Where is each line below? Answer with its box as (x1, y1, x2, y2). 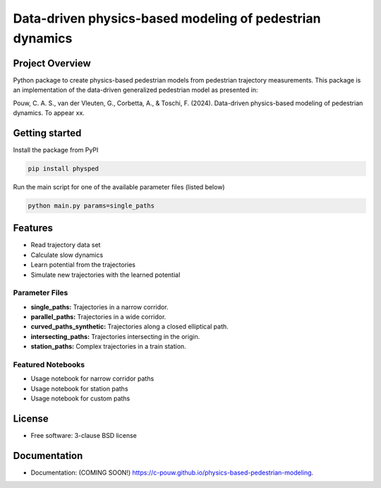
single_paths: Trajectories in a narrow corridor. (30, 302, 169, 311)
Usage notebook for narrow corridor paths (30, 374, 155, 383)
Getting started (13, 127, 82, 139)
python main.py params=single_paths (28, 201, 155, 210)
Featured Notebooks (13, 360, 85, 370)
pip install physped (28, 165, 99, 172)
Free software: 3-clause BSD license (30, 432, 137, 440)
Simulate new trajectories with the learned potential (30, 270, 181, 279)
